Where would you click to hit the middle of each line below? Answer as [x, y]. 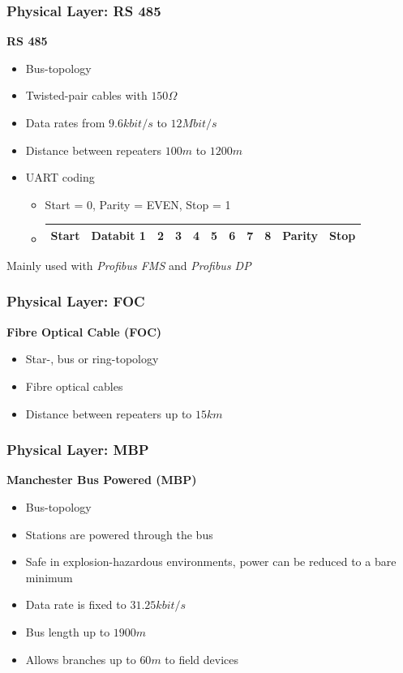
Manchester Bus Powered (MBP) [102, 480]
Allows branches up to [81, 659]
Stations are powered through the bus [119, 534]
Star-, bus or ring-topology [92, 359]
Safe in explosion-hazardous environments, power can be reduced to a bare [211, 562]
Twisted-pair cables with [86, 95]
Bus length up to [68, 631]
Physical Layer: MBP [78, 450]
